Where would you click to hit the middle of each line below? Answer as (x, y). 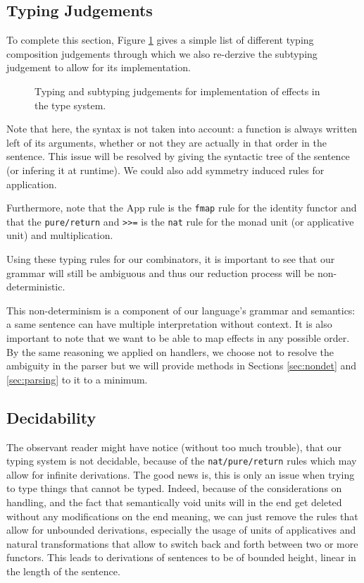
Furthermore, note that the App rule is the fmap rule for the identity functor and (182, 208)
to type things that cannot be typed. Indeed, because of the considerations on (174, 488)
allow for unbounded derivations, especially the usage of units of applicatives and (181, 530)
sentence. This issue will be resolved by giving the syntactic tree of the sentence (178, 156)
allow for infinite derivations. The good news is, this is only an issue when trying (181, 474)
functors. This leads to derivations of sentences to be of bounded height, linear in (181, 557)
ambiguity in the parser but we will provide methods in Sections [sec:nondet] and (182, 366)
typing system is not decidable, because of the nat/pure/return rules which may (182, 461)
